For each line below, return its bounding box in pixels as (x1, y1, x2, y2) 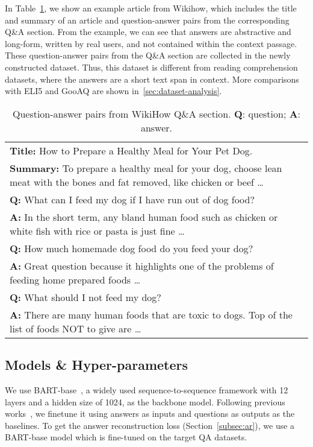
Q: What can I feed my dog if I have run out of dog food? (10, 192, 255, 206)
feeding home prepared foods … (10, 272, 141, 287)
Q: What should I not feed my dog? (10, 290, 161, 304)
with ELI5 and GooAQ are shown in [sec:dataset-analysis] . (5, 84, 222, 97)
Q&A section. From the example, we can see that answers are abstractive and (5, 25, 291, 38)
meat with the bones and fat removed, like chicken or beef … (10, 174, 264, 189)
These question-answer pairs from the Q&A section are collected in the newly (5, 49, 291, 62)
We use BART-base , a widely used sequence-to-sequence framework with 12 (5, 383, 288, 396)
